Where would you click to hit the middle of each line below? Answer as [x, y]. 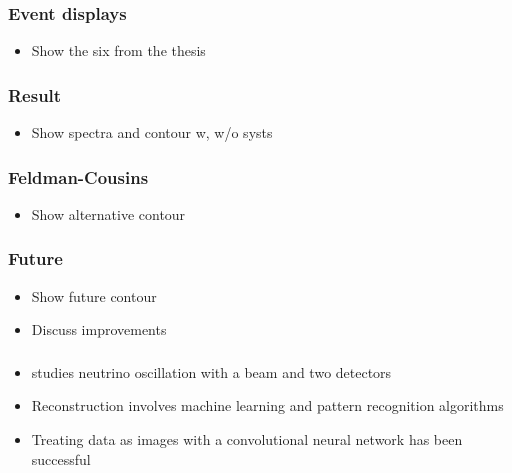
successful [61, 458]
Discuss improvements [99, 329]
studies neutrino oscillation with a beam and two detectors [211, 371]
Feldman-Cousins [78, 176]
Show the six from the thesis [118, 50]
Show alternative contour [108, 213]
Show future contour [94, 295]
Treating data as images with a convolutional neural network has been [247, 438]
